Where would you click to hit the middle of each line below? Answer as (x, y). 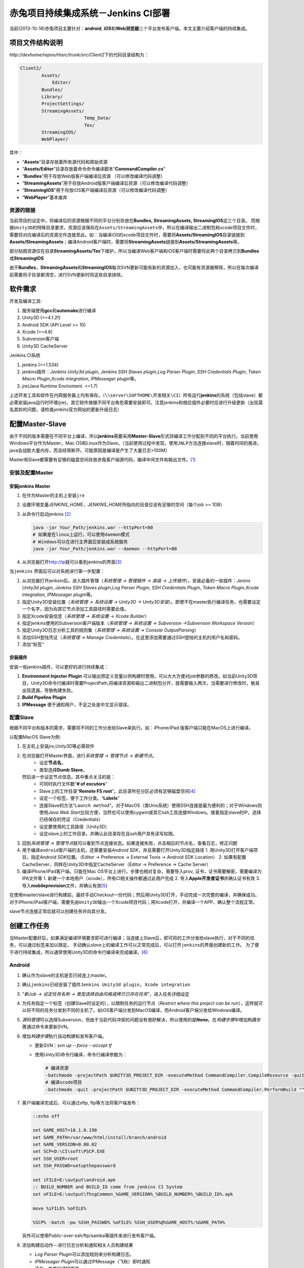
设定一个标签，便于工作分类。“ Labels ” (80, 798)
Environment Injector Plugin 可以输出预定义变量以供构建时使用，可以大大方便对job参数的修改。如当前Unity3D (138, 676)
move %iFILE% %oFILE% (60, 1208)
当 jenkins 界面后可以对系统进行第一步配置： (57, 571)
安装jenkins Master (30, 486)
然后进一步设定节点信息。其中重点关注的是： (69, 777)
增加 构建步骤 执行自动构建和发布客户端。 (64, 1036)
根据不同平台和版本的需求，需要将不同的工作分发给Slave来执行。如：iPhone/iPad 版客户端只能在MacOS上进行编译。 (131, 727)
